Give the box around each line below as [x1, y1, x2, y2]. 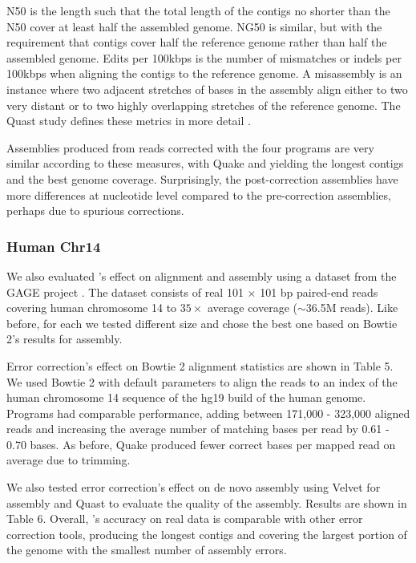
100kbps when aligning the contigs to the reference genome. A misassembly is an [6, 65, 402, 82]
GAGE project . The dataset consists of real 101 [6, 283, 244, 300]
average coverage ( [207, 299, 298, 316]
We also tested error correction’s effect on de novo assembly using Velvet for [6, 479, 381, 496]
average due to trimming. [6, 452, 131, 468]
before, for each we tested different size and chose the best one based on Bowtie [6, 314, 398, 331]
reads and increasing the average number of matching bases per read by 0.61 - [6, 420, 390, 437]
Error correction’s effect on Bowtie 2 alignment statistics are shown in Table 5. [6, 357, 394, 374]
